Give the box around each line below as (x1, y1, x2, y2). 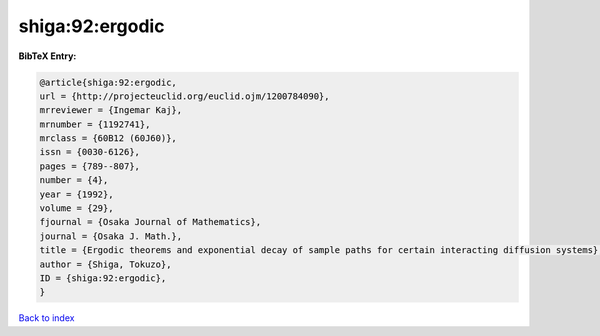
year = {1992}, (39, 188, 114, 200)
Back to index (18, 312, 75, 324)
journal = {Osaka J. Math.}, (39, 230, 183, 242)
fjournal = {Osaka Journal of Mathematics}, (39, 216, 262, 228)
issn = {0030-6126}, (39, 146, 140, 158)
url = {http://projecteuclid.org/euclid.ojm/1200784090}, (39, 90, 330, 102)
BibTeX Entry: (18, 50, 77, 62)
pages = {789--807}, (39, 160, 140, 172)
